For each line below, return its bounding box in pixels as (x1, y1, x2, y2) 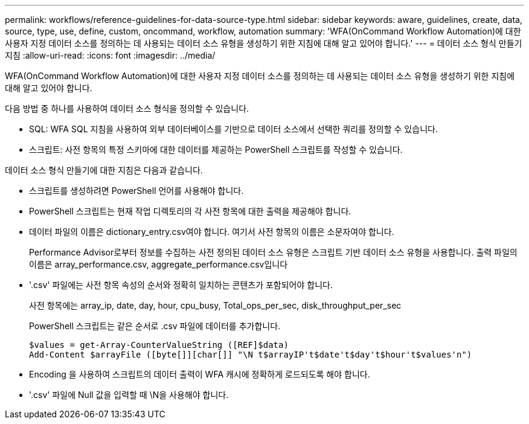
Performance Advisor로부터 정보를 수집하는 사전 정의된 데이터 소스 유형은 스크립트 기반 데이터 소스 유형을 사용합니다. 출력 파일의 (29, 247, 518, 257)
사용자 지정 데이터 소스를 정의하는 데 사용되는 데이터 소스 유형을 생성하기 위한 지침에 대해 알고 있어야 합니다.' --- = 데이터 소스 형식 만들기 (5, 38, 522, 48)
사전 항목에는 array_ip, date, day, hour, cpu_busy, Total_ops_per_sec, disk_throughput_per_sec (29, 300, 402, 310)
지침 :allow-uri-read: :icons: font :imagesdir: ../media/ (5, 50, 216, 60)
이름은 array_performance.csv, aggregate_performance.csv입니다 (29, 259, 288, 269)
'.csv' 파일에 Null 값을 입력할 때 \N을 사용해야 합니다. (29, 390, 229, 400)
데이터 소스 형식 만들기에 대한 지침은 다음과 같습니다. (5, 165, 203, 175)
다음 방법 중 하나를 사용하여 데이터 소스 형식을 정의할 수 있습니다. (5, 103, 249, 114)
